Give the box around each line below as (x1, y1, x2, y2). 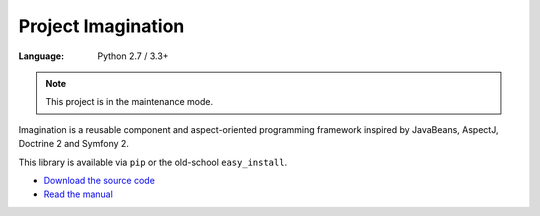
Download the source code (43, 174, 155, 186)
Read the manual (43, 188, 114, 200)
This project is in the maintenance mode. (45, 96, 214, 108)
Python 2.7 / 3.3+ (97, 50, 169, 62)
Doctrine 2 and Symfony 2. (18, 138, 130, 150)
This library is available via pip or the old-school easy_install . (18, 156, 288, 168)
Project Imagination (18, 15, 185, 37)
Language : (18, 50, 65, 62)
